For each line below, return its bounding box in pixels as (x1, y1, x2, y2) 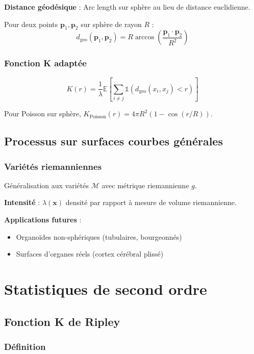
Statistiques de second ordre (4, 279, 207, 299)
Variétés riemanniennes (4, 160, 102, 172)
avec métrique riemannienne (101, 180, 189, 190)
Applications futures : (4, 214, 82, 225)
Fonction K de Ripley (4, 313, 120, 329)
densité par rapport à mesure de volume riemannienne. (65, 197, 237, 208)
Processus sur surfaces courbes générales (4, 133, 223, 149)
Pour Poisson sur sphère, (4, 108, 81, 119)
